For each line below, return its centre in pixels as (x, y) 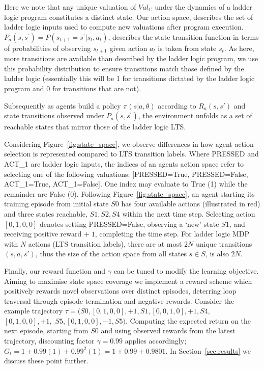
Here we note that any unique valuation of (70, 7)
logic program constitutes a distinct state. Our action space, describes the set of (129, 17)
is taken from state (187, 48)
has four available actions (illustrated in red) (191, 204)
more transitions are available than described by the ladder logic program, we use (131, 58)
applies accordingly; (156, 341)
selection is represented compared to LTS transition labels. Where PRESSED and (131, 154)
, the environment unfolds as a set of (195, 115)
